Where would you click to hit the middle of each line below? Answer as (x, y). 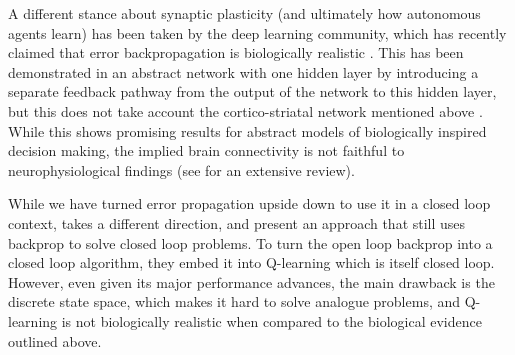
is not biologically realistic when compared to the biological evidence (271, 320)
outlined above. (55, 340)
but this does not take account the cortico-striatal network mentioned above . (245, 110)
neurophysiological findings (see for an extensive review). (181, 169)
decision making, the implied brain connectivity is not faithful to (206, 150)
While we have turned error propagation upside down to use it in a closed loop (249, 203)
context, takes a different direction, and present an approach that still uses (237, 222)
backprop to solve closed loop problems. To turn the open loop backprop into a (250, 242)
